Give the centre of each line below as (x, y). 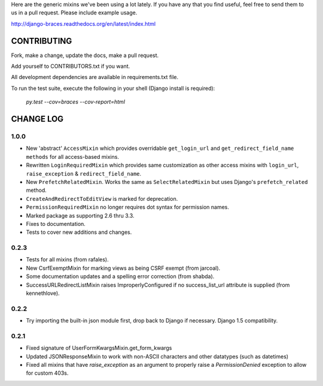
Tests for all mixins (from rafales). (67, 260)
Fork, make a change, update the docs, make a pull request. (85, 55)
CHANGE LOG (37, 119)
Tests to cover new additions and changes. (79, 232)
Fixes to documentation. (56, 224)
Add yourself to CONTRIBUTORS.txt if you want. (71, 67)
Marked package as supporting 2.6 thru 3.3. (80, 215)
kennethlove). (43, 293)
